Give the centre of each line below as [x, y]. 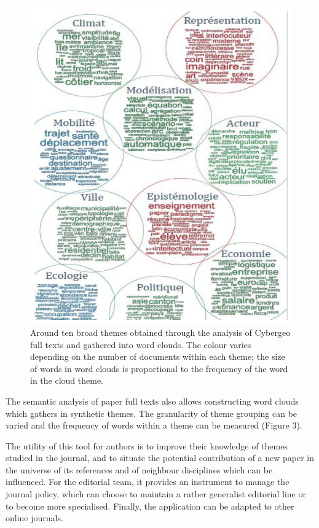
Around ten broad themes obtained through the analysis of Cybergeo [160, 332]
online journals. [34, 518]
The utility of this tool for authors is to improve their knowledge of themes [147, 445]
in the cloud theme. [67, 380]
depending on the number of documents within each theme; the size [158, 356]
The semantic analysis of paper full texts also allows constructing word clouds [152, 401]
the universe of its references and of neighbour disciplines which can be [139, 469]
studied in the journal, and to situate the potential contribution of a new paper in [160, 458]
